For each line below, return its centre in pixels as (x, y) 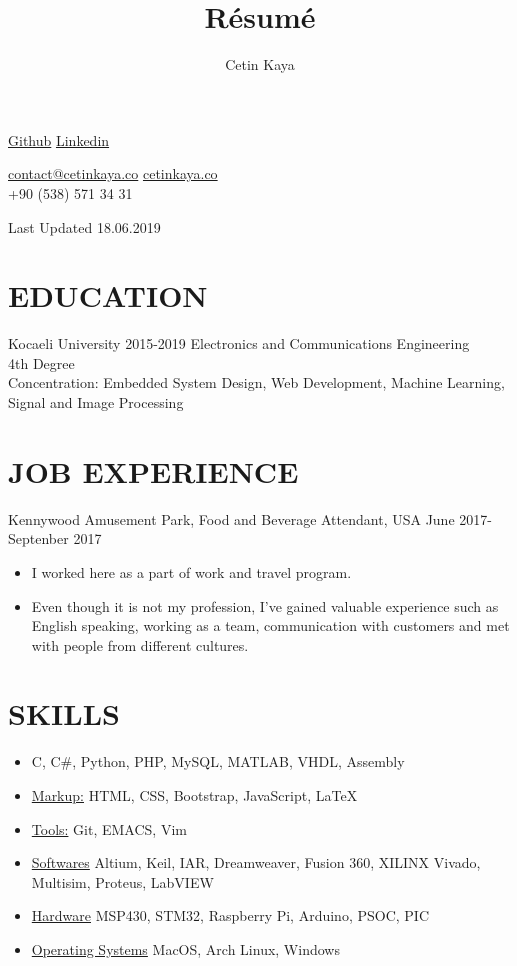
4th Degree (41, 362)
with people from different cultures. (140, 644)
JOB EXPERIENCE (153, 470)
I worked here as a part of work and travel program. (191, 571)
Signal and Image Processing (96, 402)
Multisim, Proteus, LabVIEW (122, 881)
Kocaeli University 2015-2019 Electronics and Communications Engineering (239, 343)
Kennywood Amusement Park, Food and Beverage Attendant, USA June (231, 518)
